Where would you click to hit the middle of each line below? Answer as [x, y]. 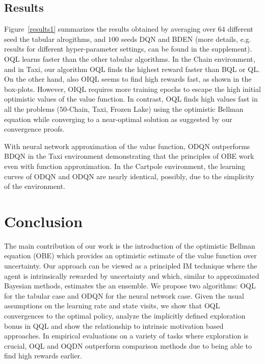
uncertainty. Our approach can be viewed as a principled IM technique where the [131, 266]
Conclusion [44, 221]
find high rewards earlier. [43, 356]
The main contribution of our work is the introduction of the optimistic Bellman [130, 245]
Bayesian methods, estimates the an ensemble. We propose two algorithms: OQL [130, 286]
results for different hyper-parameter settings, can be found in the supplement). [128, 49]
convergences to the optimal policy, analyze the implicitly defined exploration [125, 315]
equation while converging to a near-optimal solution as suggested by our [118, 119]
